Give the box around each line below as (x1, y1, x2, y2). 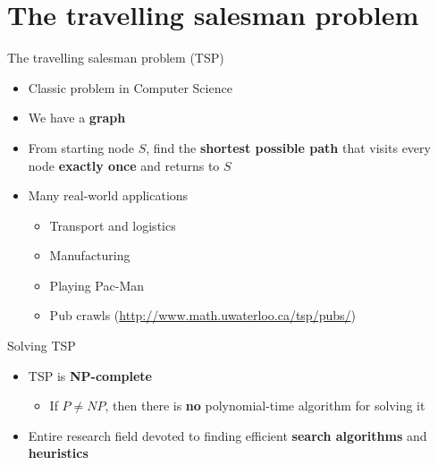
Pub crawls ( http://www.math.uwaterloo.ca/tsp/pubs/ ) (49, 306, 356, 325)
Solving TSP (7, 336, 76, 355)
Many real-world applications (28, 186, 189, 205)
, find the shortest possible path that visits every (146, 138, 431, 156)
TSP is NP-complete (28, 366, 152, 385)
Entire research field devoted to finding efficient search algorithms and (28, 426, 427, 444)
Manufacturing (49, 246, 131, 265)
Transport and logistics (49, 216, 176, 234)
